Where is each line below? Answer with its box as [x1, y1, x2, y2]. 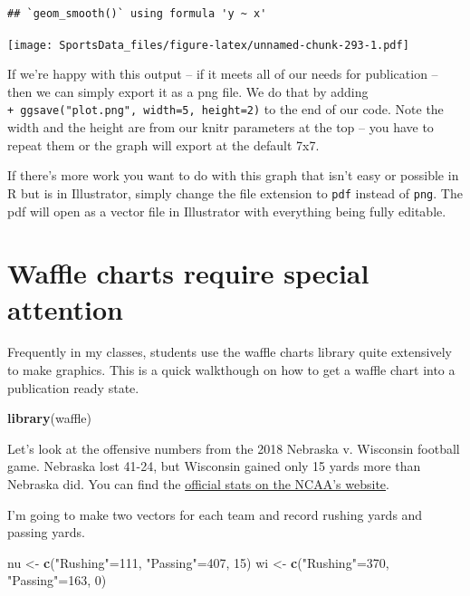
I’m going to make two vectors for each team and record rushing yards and [7, 505, 423, 524]
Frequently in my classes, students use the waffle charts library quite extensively [7, 342, 452, 361]
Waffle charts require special [7, 255, 369, 292]
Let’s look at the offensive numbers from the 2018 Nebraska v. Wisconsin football [7, 438, 460, 457]
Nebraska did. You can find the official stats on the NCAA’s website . [7, 475, 389, 493]
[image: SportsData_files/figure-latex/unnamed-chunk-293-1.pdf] [7, 38, 409, 52]
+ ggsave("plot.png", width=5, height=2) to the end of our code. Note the [7, 100, 444, 119]
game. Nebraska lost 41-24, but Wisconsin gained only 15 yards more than [7, 457, 421, 476]
